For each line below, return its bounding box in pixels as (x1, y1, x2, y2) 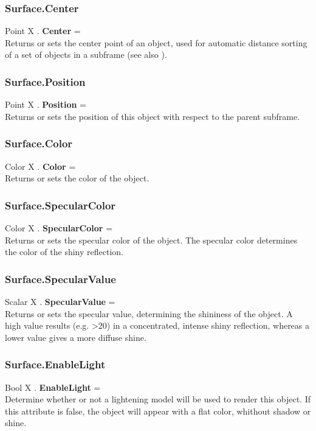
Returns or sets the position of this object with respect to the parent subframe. (5, 110, 300, 122)
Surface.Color (5, 136, 73, 151)
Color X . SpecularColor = (5, 222, 113, 234)
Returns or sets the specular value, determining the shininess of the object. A (5, 307, 293, 320)
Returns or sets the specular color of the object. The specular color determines (5, 233, 298, 246)
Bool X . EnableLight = (5, 380, 101, 393)
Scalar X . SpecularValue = (5, 295, 115, 308)
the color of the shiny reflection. (5, 245, 123, 258)
